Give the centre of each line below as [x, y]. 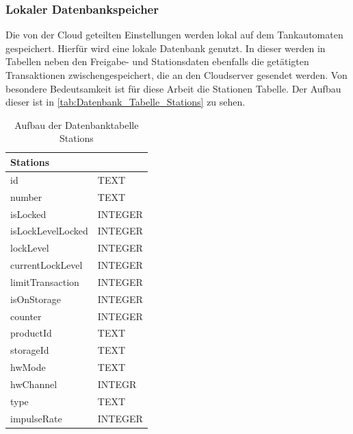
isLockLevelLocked [49, 231]
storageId [30, 350]
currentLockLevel [47, 265]
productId [31, 333]
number [26, 196]
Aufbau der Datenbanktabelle [77, 124]
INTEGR [117, 384]
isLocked [28, 214]
